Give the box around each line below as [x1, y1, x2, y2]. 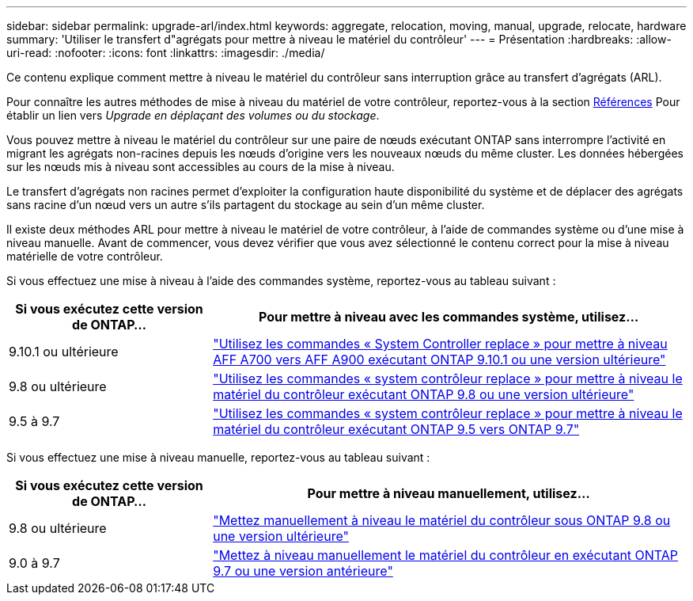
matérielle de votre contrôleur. [6, 249, 163, 263]
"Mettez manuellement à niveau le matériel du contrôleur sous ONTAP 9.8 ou [213, 512, 671, 528]
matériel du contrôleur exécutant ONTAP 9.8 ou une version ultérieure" [213, 386, 634, 402]
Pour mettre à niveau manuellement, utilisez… [307, 485, 590, 501]
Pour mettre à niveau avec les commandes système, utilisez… [258, 309, 639, 325]
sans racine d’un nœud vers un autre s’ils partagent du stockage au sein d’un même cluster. [6, 198, 485, 211]
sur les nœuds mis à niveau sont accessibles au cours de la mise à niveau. [6, 160, 395, 173]
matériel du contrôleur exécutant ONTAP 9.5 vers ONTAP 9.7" [213, 421, 580, 437]
